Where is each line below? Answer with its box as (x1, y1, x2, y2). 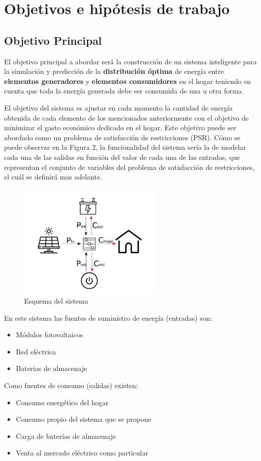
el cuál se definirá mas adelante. (4, 171, 102, 182)
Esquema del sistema (24, 295, 88, 306)
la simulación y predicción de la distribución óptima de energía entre (4, 66, 224, 76)
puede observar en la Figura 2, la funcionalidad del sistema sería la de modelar (4, 142, 246, 152)
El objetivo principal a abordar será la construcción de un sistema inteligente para (4, 56, 257, 66)
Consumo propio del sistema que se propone (16, 414, 152, 424)
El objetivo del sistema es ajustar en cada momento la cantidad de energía (4, 102, 233, 113)
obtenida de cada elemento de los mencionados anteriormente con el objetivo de (4, 112, 249, 123)
